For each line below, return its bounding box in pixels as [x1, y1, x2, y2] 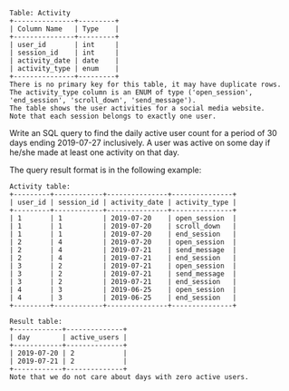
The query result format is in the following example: [9, 164, 202, 175]
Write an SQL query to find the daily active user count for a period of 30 [9, 128, 278, 138]
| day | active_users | [9, 333, 128, 342]
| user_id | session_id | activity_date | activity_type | [9, 198, 237, 207]
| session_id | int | [9, 48, 120, 57]
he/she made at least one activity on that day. [9, 147, 179, 158]
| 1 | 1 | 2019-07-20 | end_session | [9, 230, 237, 239]
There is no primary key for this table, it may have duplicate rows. [9, 80, 282, 89]
